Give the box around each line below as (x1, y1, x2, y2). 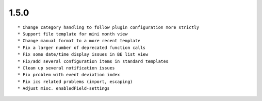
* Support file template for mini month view (17, 31, 128, 36)
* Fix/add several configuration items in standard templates (17, 58, 169, 64)
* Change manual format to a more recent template (17, 38, 141, 44)
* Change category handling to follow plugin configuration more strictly (17, 24, 199, 30)
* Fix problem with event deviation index (17, 72, 120, 78)
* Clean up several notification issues (17, 65, 115, 70)
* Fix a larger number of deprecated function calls (17, 45, 146, 50)
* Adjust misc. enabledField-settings (17, 85, 110, 91)
